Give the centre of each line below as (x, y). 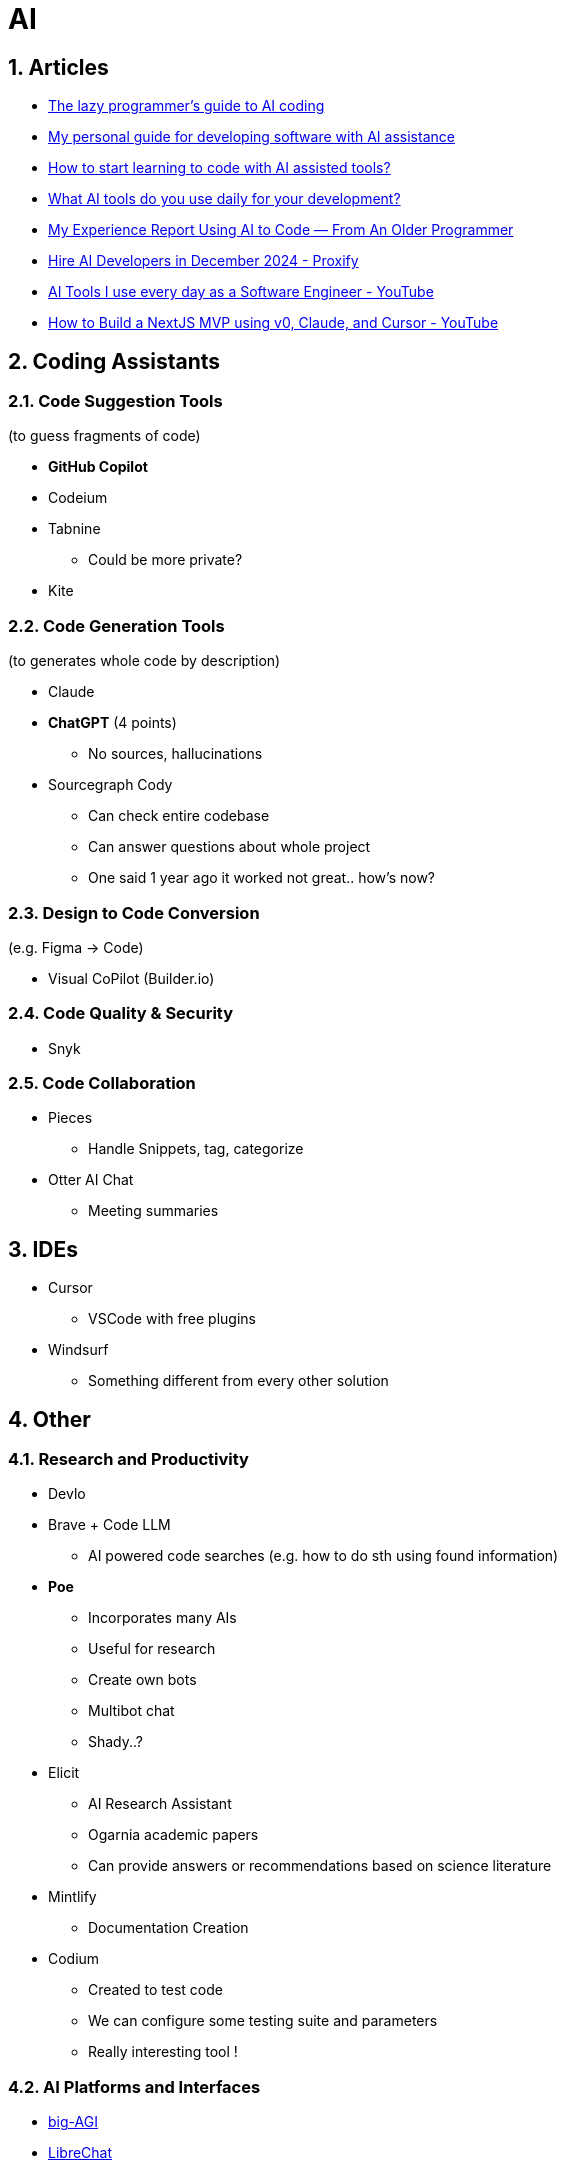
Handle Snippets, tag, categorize (196, 1149)
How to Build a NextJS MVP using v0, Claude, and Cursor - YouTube (273, 323)
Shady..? (116, 1742)
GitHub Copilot (98, 467)
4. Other (49, 1419)
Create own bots (142, 1680)
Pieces (70, 1118)
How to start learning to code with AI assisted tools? (219, 168)
